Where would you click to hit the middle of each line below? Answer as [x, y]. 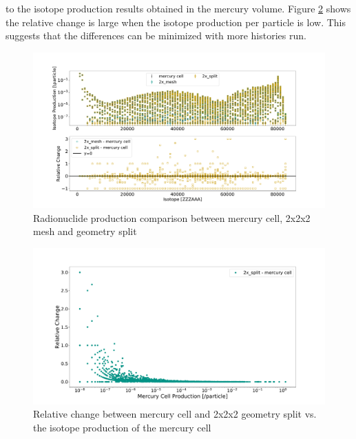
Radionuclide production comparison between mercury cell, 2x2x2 [172, 217]
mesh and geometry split [85, 231]
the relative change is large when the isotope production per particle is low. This [176, 22]
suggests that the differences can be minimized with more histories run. [156, 35]
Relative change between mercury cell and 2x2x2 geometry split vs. [175, 414]
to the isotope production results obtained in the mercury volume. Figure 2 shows [178, 8]
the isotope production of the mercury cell [122, 427]
